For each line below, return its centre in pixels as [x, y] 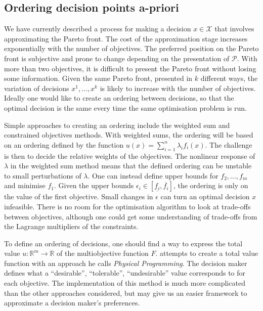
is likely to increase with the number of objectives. [178, 88]
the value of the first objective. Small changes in [79, 196]
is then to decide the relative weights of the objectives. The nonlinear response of [130, 155]
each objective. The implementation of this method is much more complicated [125, 283]
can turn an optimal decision [205, 196]
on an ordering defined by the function [64, 144]
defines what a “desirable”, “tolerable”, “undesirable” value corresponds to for [125, 273]
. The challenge [229, 144]
